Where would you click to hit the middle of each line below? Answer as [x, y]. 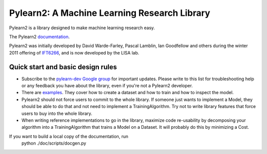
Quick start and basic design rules [63, 67]
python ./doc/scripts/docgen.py [54, 143]
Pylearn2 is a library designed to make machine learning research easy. [82, 28]
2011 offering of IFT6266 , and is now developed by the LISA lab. [74, 52]
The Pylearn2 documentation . [40, 37]
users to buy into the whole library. [57, 113]
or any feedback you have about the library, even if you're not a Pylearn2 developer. [107, 86]
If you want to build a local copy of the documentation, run [69, 136]
